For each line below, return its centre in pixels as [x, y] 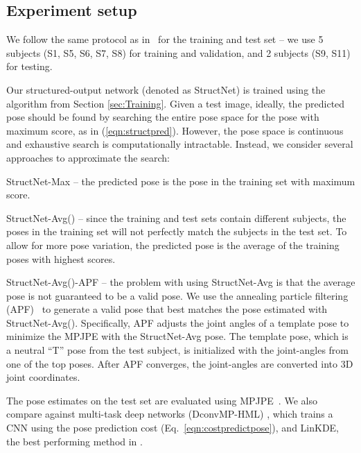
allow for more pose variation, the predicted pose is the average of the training [173, 245]
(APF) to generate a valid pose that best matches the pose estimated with [167, 309]
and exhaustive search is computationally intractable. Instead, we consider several [180, 144]
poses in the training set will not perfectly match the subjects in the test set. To [177, 231]
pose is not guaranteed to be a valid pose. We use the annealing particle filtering [177, 295]
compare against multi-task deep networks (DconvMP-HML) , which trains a [170, 414]
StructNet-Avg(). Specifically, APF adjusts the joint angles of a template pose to [178, 322]
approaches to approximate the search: [88, 157]
